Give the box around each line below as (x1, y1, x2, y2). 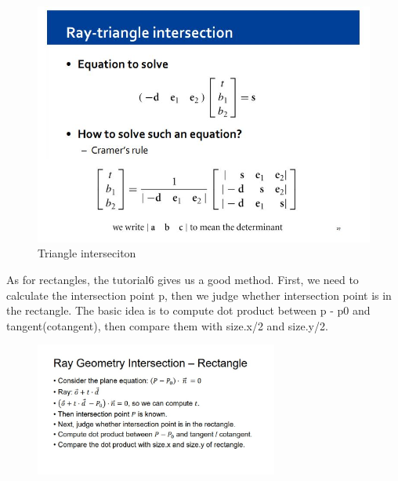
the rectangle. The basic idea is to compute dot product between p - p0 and (6, 302, 371, 319)
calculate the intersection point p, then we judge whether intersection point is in (6, 286, 392, 303)
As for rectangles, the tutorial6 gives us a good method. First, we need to (6, 271, 359, 287)
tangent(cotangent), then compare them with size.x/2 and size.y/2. (6, 317, 328, 333)
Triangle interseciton (38, 245, 136, 261)
